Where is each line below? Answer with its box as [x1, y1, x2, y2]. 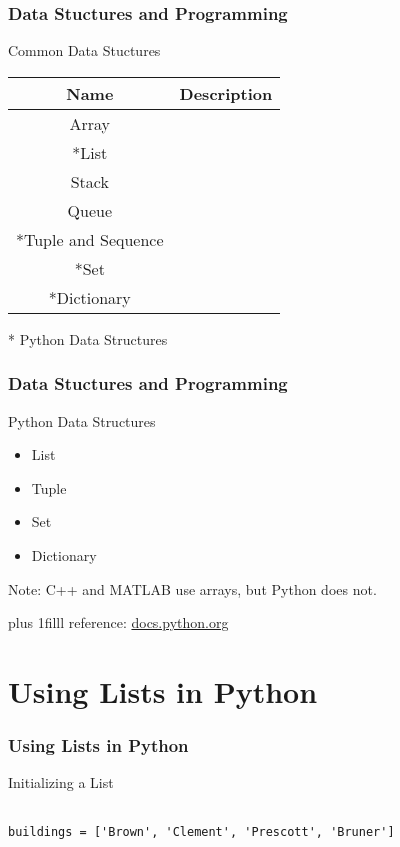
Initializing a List [8, 772, 114, 793]
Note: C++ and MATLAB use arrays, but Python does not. [8, 578, 377, 599]
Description [179, 81, 273, 105]
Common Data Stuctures [8, 40, 161, 61]
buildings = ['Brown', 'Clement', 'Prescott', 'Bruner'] [8, 824, 395, 839]
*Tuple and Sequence [16, 227, 164, 251]
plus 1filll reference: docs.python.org [8, 612, 229, 633]
